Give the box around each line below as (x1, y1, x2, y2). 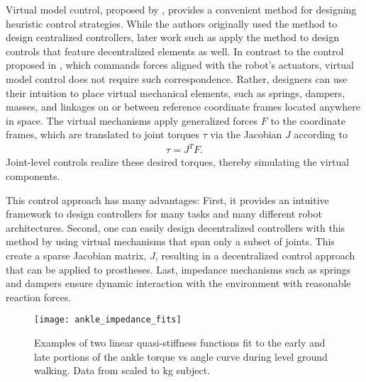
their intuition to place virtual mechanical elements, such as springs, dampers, (6, 85, 345, 100)
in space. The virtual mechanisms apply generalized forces (6, 113, 258, 128)
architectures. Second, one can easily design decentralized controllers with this (6, 220, 345, 235)
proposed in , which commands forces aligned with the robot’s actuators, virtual (6, 57, 354, 72)
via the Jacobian (210, 127, 282, 142)
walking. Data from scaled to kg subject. (34, 363, 211, 378)
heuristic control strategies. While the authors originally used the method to (6, 16, 338, 30)
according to (294, 127, 348, 142)
